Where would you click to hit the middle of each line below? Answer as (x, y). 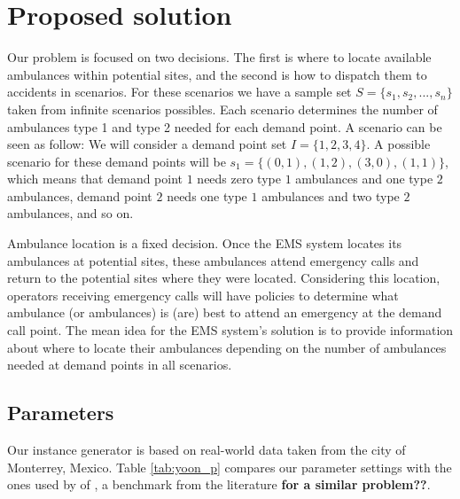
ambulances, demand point (80, 195)
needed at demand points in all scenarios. (120, 365)
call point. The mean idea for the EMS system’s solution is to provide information (230, 330)
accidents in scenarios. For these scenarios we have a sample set (179, 92)
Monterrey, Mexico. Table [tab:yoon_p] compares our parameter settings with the (230, 467)
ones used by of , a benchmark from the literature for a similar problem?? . (219, 484)
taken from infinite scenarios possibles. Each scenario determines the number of (222, 109)
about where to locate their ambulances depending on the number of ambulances (227, 347)
